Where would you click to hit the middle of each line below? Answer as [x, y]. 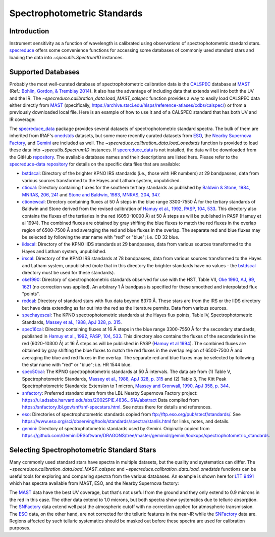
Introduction [29, 31]
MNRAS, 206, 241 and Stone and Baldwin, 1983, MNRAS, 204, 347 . [91, 194]
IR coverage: [22, 119]
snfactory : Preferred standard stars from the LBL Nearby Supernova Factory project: [110, 393]
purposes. [20, 528]
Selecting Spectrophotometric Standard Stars [83, 450]
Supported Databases [45, 72]
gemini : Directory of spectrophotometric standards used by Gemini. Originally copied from [116, 428]
